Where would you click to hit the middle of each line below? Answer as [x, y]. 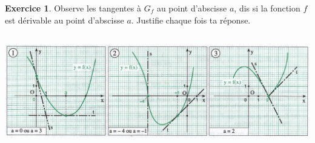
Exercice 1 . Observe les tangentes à [73, 8]
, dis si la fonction [267, 8]
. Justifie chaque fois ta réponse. [191, 20]
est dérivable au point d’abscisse [65, 20]
